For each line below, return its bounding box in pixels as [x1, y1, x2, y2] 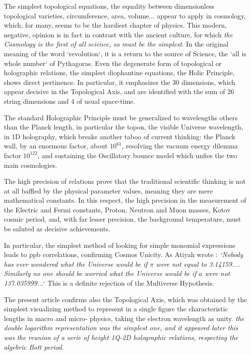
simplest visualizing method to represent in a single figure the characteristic [4, 304, 228, 314]
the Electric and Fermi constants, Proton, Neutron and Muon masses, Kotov [4, 204, 231, 214]
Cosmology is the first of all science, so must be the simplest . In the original [4, 39, 229, 49]
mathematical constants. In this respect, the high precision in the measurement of [4, 195, 247, 205]
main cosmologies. [4, 160, 57, 170]
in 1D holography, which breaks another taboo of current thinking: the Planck [4, 131, 236, 141]
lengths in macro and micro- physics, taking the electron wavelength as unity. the [4, 313, 244, 323]
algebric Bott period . [4, 341, 64, 352]
